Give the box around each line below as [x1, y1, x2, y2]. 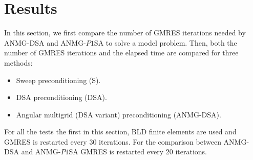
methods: [4, 57, 33, 68]
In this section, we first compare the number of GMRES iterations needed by [4, 27, 246, 38]
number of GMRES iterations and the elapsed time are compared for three [4, 47, 239, 58]
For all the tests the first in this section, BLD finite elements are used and [4, 126, 237, 137]
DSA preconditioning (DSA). [16, 92, 107, 103]
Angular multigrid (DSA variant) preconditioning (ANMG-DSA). [16, 109, 221, 119]
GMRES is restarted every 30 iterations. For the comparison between [4, 136, 221, 147]
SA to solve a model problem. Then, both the [94, 37, 237, 48]
